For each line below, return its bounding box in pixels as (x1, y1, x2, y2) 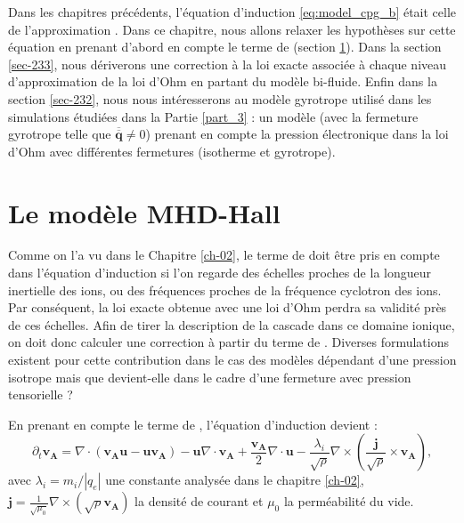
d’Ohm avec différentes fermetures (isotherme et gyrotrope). (8, 141, 336, 160)
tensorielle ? (8, 385, 73, 404)
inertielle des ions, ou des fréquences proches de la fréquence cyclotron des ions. (8, 280, 442, 299)
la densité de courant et (134, 492, 264, 511)
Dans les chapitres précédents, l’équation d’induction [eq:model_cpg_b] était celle (8, 3, 457, 20)
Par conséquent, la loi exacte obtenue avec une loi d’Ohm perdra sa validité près (8, 298, 447, 317)
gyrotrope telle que (8, 125, 111, 143)
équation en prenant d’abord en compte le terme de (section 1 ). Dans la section (8, 37, 442, 56)
